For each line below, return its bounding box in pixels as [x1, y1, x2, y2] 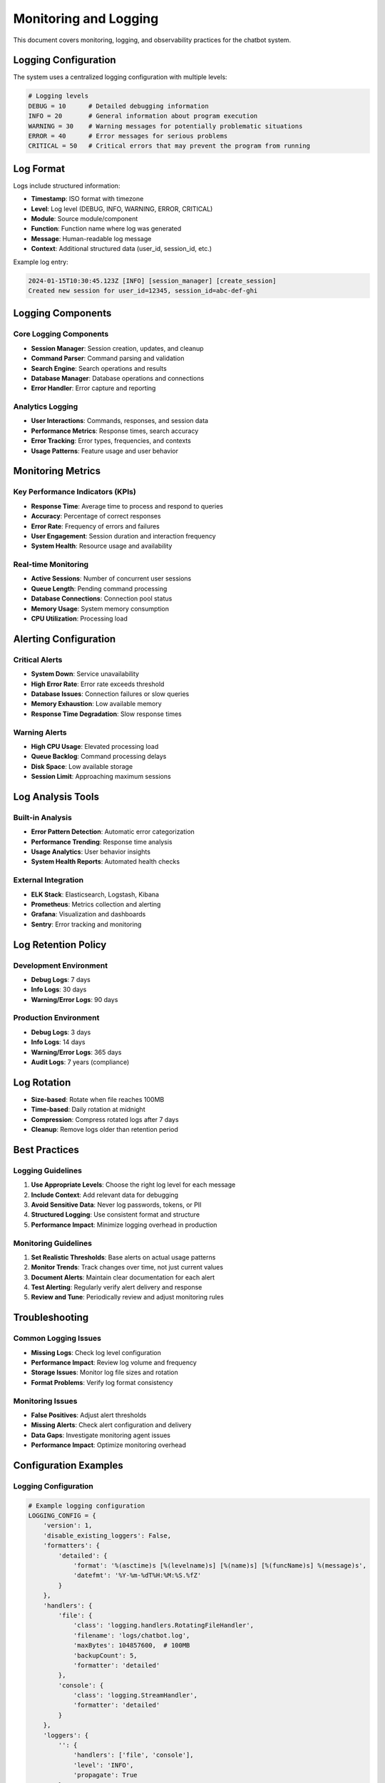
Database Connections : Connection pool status [31, 594, 173, 603]
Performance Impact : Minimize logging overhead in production [31, 1220, 217, 1229]
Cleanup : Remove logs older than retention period [31, 1125, 178, 1134]
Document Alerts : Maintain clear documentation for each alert [31, 1273, 215, 1282]
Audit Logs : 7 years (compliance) [31, 1058, 130, 1066]
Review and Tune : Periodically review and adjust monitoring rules [31, 1293, 224, 1302]
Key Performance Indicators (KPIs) [13, 487, 137, 497]
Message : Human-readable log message [31, 234, 152, 242]
